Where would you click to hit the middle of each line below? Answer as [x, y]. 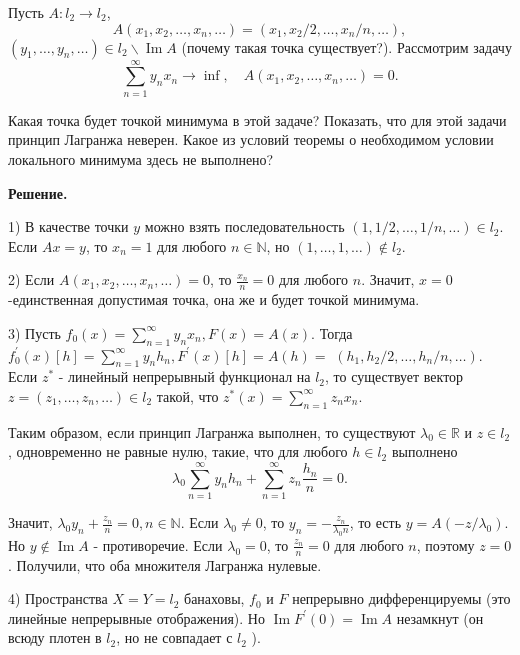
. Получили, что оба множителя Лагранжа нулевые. [165, 564]
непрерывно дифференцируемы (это [401, 598]
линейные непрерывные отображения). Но [136, 617]
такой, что [187, 395]
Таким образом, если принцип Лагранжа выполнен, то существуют [212, 431]
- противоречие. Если [158, 544]
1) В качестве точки [68, 226]
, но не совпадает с [174, 637]
